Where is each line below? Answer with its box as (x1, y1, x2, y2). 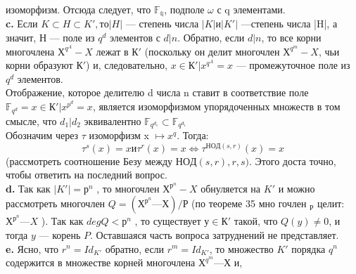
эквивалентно (84, 113, 141, 128)
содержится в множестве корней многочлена (6, 255, 196, 270)
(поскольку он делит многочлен (144, 44, 280, 58)
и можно (278, 181, 315, 195)
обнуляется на (201, 181, 261, 195)
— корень (39, 227, 81, 242)
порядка (291, 241, 326, 256)
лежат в (96, 44, 129, 58)
